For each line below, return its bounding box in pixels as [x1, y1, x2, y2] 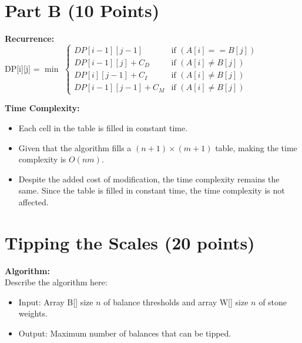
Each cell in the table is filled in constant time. [18, 121, 188, 134]
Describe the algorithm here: [5, 276, 108, 288]
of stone [259, 295, 287, 308]
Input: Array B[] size [18, 295, 93, 308]
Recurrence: [5, 32, 55, 45]
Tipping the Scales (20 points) [5, 230, 255, 254]
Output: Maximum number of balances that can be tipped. [18, 327, 231, 339]
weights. [18, 307, 48, 319]
